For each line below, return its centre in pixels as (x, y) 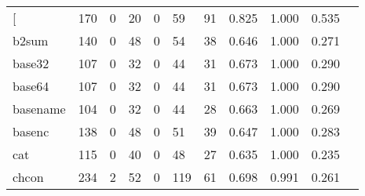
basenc (31, 131)
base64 (31, 86)
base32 (31, 63)
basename (39, 109)
